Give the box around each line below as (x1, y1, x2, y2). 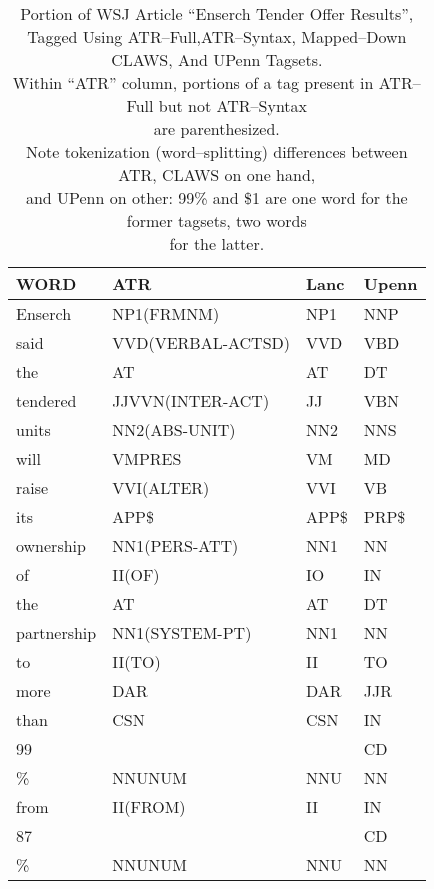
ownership (16, 534, 86, 557)
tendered (16, 389, 77, 412)
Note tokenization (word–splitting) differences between (25, 140, 408, 163)
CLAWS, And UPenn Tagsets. (111, 48, 323, 71)
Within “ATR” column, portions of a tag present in (12, 71, 374, 94)
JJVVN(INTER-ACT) (112, 389, 270, 412)
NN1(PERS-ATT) (112, 534, 239, 557)
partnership (16, 621, 97, 644)
